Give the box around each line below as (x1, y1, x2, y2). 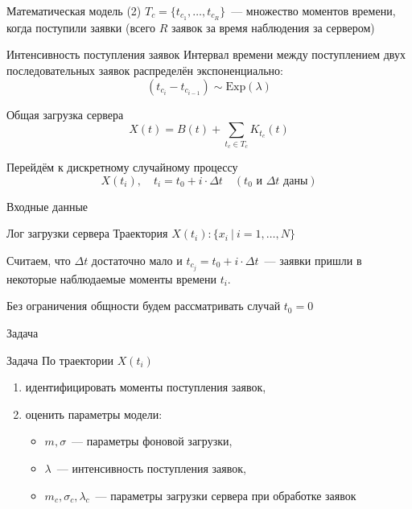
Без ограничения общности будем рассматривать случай (6, 297, 281, 314)
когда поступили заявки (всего (6, 19, 155, 35)
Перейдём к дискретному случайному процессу (6, 158, 238, 175)
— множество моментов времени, (231, 2, 396, 19)
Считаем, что (6, 251, 71, 268)
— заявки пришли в (264, 251, 362, 268)
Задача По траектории (6, 351, 113, 368)
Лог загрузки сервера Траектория (6, 225, 168, 242)
